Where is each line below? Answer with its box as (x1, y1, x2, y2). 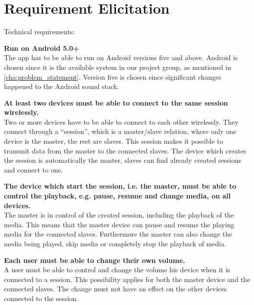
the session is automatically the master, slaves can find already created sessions (4, 155, 242, 165)
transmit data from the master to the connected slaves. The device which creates (4, 145, 247, 155)
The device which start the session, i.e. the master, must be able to (4, 181, 236, 191)
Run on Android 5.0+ (4, 43, 79, 53)
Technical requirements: (4, 26, 75, 37)
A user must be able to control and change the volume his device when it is (4, 264, 231, 275)
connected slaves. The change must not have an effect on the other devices (4, 283, 227, 294)
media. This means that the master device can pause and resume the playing (4, 219, 234, 229)
